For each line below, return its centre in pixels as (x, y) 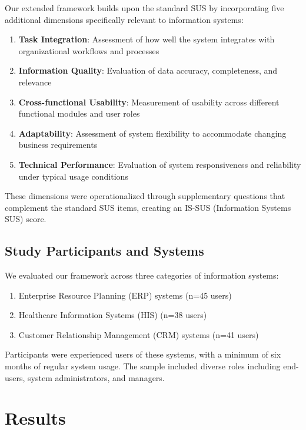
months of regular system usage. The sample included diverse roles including (143, 366)
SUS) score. (26, 219)
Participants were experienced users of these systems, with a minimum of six (143, 354)
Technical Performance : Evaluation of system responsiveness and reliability (160, 164)
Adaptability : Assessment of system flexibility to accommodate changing (152, 133)
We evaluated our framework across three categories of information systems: (142, 275)
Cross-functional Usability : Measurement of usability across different (149, 102)
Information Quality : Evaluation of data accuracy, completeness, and (148, 70)
